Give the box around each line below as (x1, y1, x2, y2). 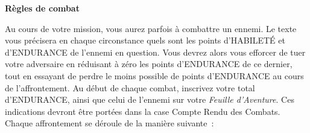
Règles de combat (5, 2, 80, 14)
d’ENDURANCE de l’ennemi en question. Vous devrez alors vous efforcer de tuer (5, 45, 306, 58)
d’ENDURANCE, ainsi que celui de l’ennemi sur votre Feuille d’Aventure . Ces (5, 93, 294, 106)
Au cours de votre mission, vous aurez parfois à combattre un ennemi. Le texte (5, 22, 297, 34)
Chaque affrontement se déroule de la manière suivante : (5, 117, 214, 129)
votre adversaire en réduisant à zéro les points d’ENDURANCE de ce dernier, (5, 57, 293, 70)
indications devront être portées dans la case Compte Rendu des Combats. (5, 105, 280, 117)
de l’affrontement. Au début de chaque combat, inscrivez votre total (5, 81, 255, 94)
